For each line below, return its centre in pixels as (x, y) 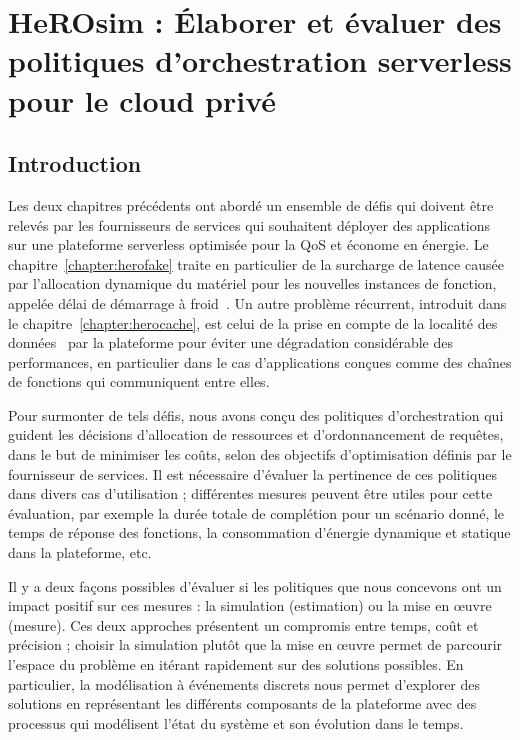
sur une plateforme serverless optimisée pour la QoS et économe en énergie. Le (248, 244)
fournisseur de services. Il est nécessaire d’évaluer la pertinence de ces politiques (252, 473)
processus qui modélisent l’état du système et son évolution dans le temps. (236, 722)
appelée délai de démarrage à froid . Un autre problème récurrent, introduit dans (257, 302)
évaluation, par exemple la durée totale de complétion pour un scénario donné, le (256, 512)
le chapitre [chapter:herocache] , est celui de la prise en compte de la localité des (253, 322)
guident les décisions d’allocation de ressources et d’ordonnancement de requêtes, (256, 434)
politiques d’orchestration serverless (260, 60)
